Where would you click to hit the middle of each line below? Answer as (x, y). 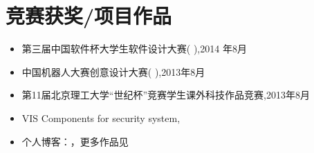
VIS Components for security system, (101, 118)
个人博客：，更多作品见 (75, 141)
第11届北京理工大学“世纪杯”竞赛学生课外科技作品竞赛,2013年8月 (166, 95)
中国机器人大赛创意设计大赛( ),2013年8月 (113, 71)
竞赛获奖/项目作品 (89, 16)
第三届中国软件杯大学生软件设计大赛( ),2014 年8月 (134, 49)
